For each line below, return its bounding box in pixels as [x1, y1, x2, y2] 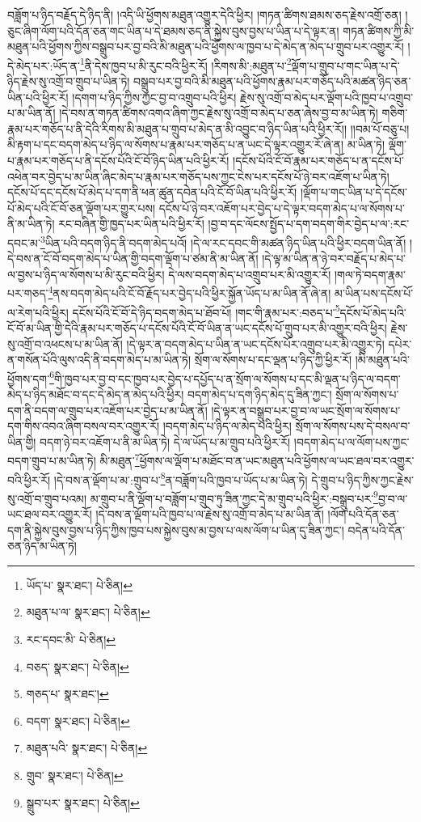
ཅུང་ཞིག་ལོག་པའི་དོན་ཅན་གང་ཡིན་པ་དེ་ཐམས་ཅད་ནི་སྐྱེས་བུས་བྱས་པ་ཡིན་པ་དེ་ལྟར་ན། [7, 22, 339, 39]
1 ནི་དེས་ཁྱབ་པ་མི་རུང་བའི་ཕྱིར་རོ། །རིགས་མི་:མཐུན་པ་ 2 [79, 54, 292, 74]
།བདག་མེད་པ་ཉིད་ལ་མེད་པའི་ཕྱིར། [162, 417, 292, 434]
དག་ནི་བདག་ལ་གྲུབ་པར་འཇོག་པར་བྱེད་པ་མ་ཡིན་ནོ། [7, 401, 208, 418]
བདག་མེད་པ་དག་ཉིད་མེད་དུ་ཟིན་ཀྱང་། [187, 385, 332, 402]
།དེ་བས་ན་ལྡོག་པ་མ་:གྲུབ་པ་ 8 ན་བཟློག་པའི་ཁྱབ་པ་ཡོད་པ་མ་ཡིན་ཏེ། [53, 468, 308, 488]
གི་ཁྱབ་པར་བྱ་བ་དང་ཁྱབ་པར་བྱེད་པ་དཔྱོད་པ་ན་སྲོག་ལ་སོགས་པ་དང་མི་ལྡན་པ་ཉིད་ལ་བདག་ [53, 370, 401, 387]
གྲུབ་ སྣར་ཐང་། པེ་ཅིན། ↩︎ [26, 767, 124, 783]
